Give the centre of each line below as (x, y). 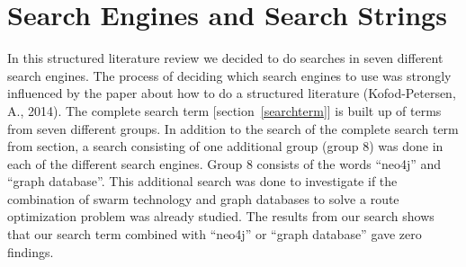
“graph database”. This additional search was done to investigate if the (202, 181)
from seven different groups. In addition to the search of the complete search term (233, 128)
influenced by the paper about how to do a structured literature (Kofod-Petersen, (232, 93)
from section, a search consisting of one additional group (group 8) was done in (225, 146)
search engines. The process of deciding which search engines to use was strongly (229, 75)
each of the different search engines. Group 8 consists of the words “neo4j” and (224, 163)
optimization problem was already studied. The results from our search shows (221, 216)
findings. (31, 251)
